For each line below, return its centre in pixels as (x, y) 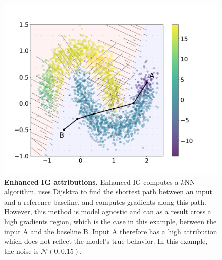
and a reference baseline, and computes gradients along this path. (105, 201)
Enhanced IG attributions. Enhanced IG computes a (91, 182)
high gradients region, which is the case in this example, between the (110, 221)
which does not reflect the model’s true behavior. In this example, (106, 241)
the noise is (21, 251)
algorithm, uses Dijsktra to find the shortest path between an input (108, 192)
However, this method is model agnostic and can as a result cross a (108, 211)
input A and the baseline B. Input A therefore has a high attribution (111, 231)
